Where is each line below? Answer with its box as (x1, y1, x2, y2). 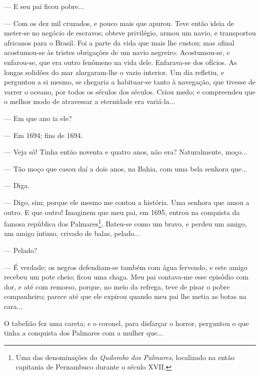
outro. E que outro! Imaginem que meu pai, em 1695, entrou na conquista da (4, 206, 240, 217)
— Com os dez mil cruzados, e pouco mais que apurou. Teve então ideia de (4, 17, 234, 28)
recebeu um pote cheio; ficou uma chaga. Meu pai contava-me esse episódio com (4, 271, 249, 282)
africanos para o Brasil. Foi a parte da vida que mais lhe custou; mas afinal (4, 37, 234, 47)
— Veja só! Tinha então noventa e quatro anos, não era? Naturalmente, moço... (4, 146, 247, 157)
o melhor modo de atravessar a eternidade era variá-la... (4, 96, 175, 106)
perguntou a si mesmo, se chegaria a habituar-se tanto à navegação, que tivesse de (4, 76, 255, 87)
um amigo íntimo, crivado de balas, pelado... (4, 228, 140, 238)
